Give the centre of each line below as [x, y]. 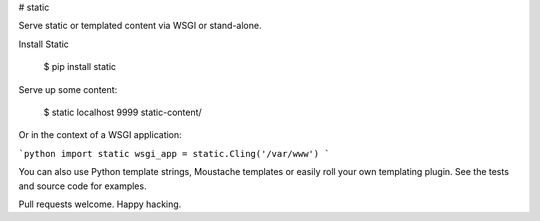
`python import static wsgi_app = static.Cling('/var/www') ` [174, 153]
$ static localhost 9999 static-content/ [122, 112]
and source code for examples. [82, 186]
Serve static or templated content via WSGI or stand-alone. [140, 26]
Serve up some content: [68, 89]
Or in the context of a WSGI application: [100, 135]
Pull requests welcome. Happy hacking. [100, 204]
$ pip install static [80, 67]
